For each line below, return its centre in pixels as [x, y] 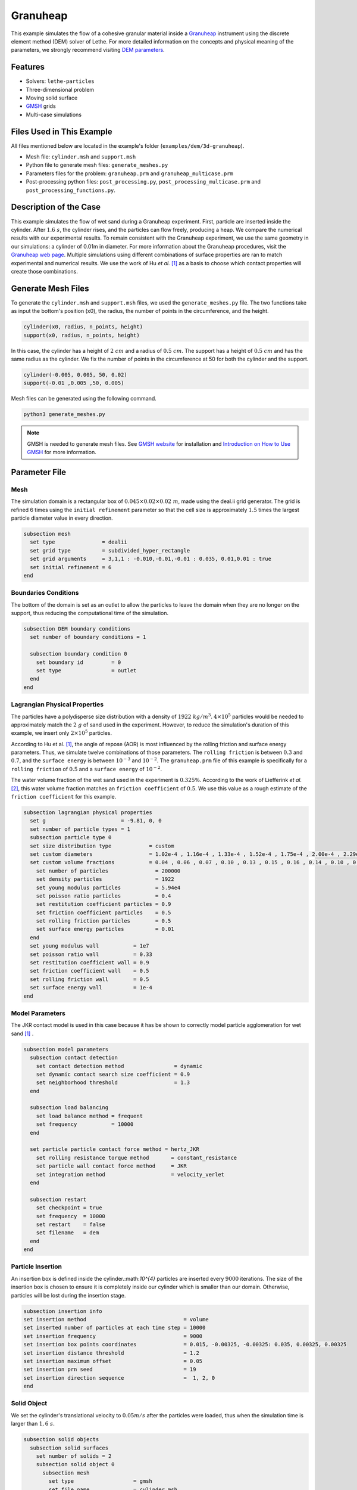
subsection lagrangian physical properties [88, 813]
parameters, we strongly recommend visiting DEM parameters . [88, 50]
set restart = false [71, 1224]
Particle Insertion [37, 1266]
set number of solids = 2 [74, 1456]
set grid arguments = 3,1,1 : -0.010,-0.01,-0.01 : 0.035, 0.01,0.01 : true [151, 559]
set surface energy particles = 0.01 [105, 929]
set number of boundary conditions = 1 [88, 637]
